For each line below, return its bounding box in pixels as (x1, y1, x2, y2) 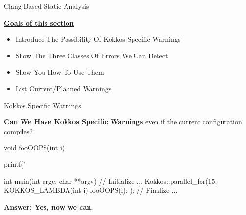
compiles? (4, 126, 33, 136)
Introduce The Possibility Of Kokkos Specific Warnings (15, 34, 181, 44)
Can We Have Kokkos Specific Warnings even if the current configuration (4, 116, 242, 127)
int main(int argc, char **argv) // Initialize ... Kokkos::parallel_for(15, (4, 175, 217, 186)
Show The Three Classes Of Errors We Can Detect (15, 50, 168, 60)
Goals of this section (4, 17, 74, 27)
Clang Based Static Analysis (4, 1, 89, 11)
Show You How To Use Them (15, 67, 104, 77)
